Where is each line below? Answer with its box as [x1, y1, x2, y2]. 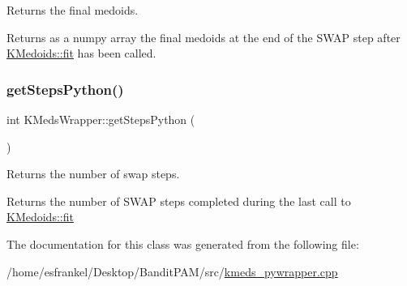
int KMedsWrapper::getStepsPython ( [6, 111, 195, 127]
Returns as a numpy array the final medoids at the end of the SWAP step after [6, 28, 401, 45]
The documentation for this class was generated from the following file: [6, 235, 359, 252]
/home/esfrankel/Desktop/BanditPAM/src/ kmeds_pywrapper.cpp [6, 263, 338, 280]
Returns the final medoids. [6, 2, 139, 18]
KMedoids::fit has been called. [6, 45, 156, 62]
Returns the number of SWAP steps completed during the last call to [6, 192, 351, 209]
